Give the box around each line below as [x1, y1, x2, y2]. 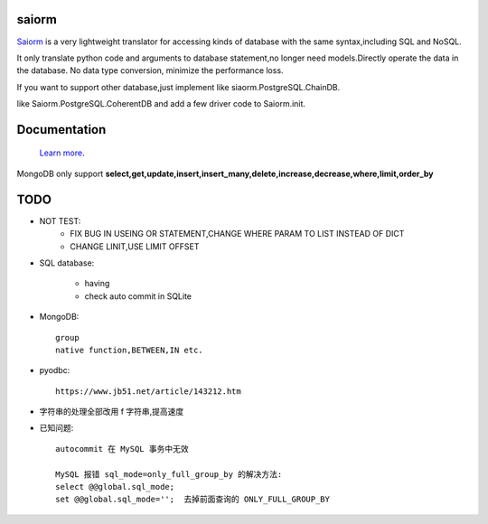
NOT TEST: [39, 215, 81, 226]
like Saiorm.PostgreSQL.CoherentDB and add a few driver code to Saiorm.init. [16, 98, 306, 109]
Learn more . [39, 147, 85, 158]
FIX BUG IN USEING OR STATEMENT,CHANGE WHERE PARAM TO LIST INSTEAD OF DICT [70, 229, 405, 239]
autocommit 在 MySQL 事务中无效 [55, 444, 189, 454]
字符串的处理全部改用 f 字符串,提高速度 [39, 407, 184, 417]
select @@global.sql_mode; [55, 482, 175, 492]
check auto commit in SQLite [84, 290, 192, 302]
